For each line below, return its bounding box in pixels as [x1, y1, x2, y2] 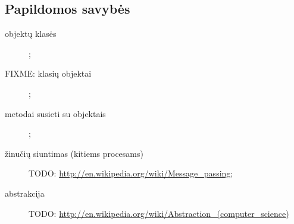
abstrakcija [5, 187, 45, 199]
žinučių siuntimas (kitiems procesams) [5, 147, 143, 159]
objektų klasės [5, 27, 57, 40]
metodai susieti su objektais [5, 107, 106, 119]
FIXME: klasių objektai [5, 67, 92, 80]
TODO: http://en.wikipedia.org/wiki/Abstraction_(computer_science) [29, 207, 289, 219]
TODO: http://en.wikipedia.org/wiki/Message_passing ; [29, 167, 233, 179]
